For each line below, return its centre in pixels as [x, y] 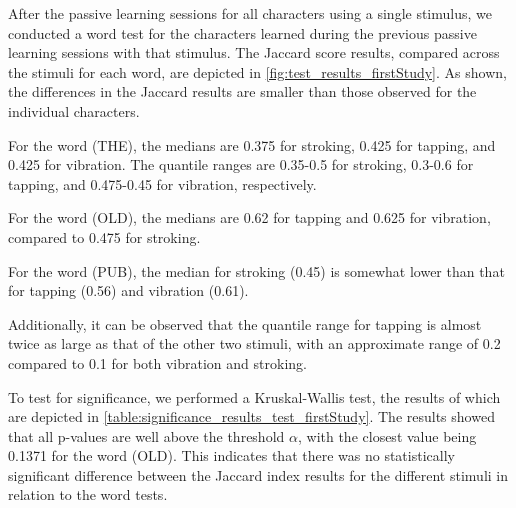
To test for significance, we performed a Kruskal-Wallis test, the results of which [254, 396]
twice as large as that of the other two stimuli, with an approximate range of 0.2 [254, 343]
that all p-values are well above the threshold [146, 435]
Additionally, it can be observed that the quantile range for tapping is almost [245, 323]
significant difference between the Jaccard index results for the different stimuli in [258, 474]
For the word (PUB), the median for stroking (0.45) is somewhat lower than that [256, 270]
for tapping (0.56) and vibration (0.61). [128, 290]
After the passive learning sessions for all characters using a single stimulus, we [250, 13]
